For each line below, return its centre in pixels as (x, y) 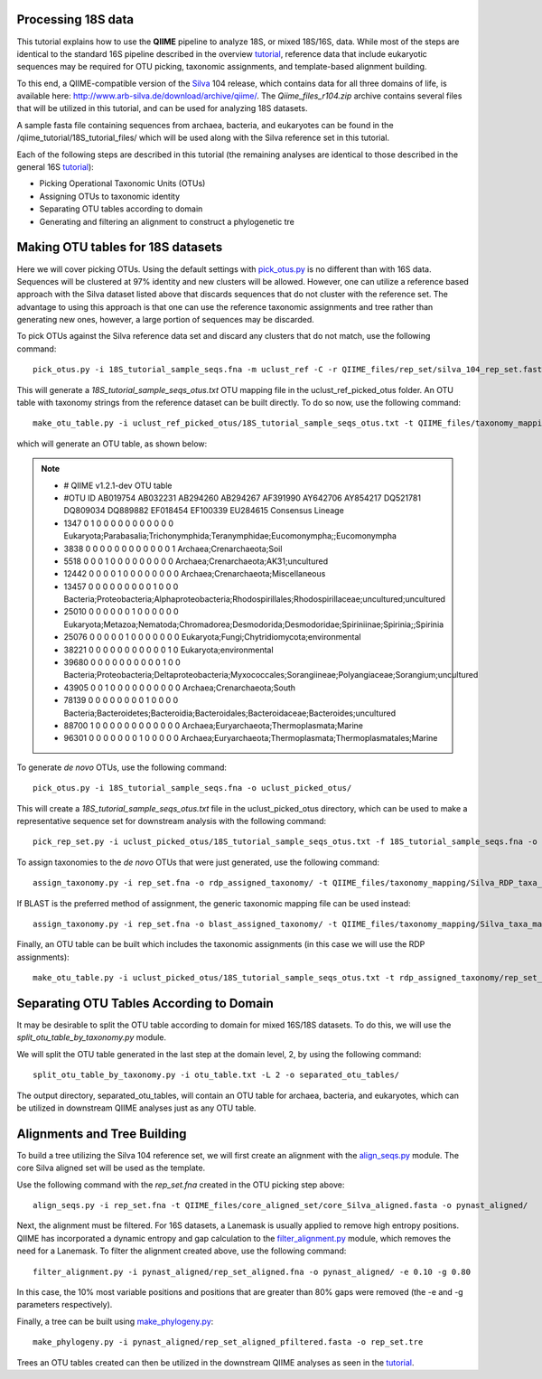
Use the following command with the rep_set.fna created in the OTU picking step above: (181, 1185)
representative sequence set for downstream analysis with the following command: (172, 821)
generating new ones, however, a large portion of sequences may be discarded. (166, 320)
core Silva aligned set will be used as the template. (111, 1168)
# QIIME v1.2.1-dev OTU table (118, 485)
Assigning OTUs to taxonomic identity (110, 196)
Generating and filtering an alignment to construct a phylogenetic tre (167, 221)
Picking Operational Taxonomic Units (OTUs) (122, 183)
